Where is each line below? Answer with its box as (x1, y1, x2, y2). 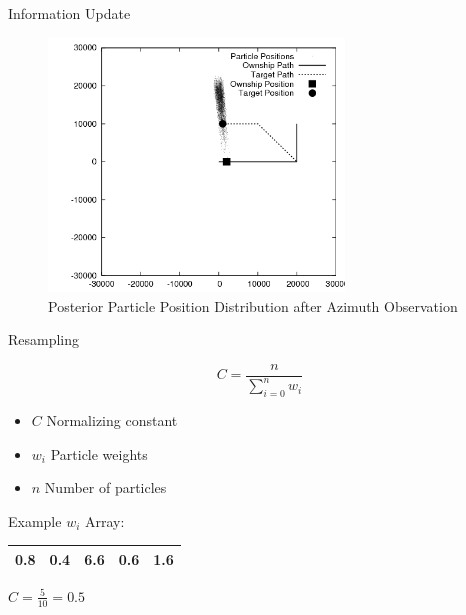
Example (8, 510, 62, 531)
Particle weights (50, 443, 148, 464)
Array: (85, 510, 125, 531)
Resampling (8, 329, 80, 350)
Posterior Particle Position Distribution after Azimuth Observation (48, 295, 458, 316)
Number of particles (44, 477, 167, 498)
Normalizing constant (46, 409, 178, 430)
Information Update (8, 3, 131, 23)
